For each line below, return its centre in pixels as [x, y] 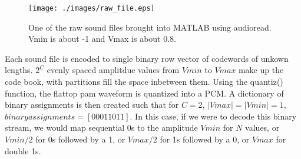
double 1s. [23, 150]
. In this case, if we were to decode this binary [213, 116]
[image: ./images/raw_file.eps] [92, 8]
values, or [262, 127]
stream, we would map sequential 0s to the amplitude [101, 127]
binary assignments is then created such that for [92, 105]
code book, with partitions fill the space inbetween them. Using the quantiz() [144, 82]
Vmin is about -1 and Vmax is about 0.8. [102, 39]
